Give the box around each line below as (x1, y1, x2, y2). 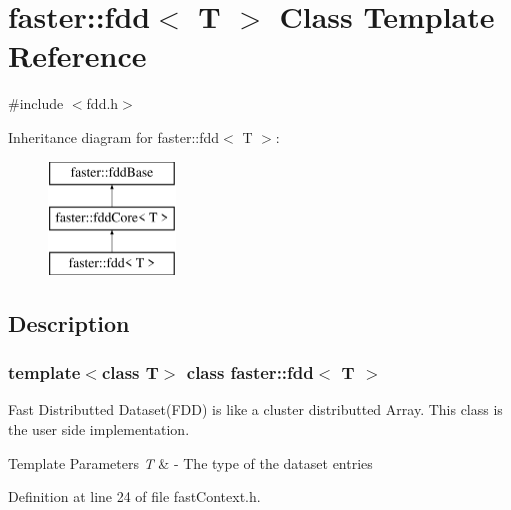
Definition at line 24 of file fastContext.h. (8, 486, 261, 507)
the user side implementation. (8, 419, 190, 440)
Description (8, 307, 130, 338)
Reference (8, 35, 147, 76)
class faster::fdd (186, 360, 314, 385)
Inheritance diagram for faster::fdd (8, 126, 220, 147)
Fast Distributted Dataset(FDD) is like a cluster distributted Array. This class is (8, 399, 503, 420)
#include (8, 93, 64, 114)
